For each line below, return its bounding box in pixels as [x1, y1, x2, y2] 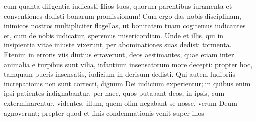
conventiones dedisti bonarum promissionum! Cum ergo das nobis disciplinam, [4, 10, 242, 21]
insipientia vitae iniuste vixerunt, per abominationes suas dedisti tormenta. [4, 40, 232, 50]
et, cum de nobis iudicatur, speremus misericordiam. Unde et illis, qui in [4, 30, 224, 40]
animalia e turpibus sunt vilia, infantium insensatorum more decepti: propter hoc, [4, 59, 253, 69]
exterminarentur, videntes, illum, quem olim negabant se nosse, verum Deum [4, 97, 237, 108]
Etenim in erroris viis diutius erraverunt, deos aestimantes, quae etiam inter [4, 49, 234, 59]
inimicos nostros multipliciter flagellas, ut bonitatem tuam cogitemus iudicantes [4, 20, 246, 31]
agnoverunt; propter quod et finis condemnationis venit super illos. [4, 107, 206, 118]
